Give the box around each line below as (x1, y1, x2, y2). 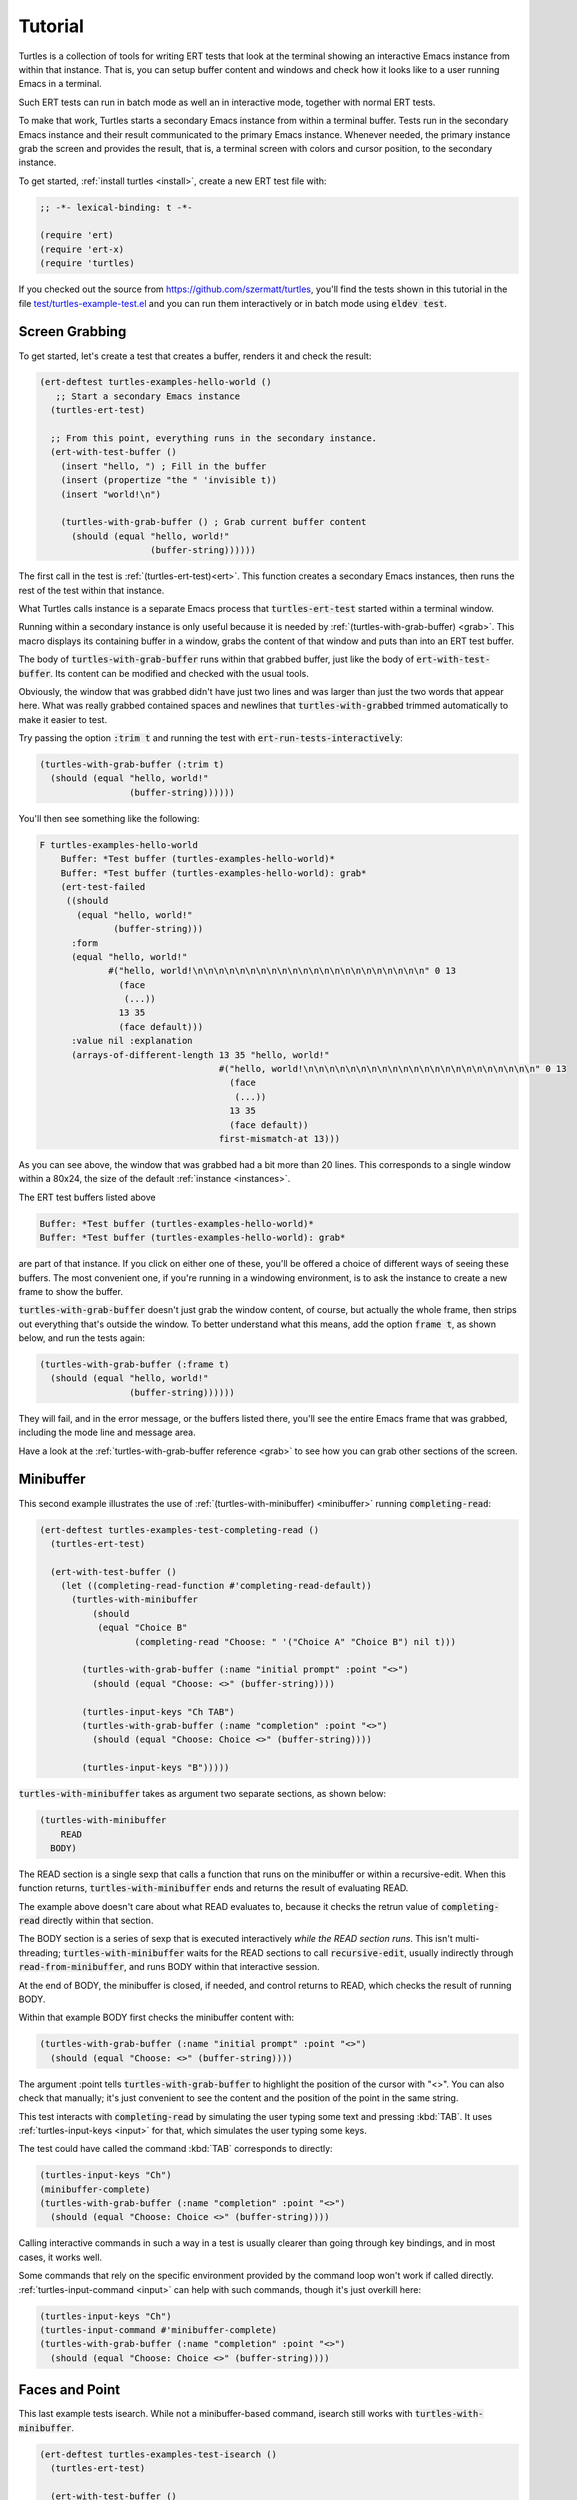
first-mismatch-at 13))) (218, 1133, 341, 1144)
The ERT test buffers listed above (18, 1191, 156, 1203)
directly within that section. (41, 1915, 154, 1927)
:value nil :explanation (71, 1035, 194, 1047)
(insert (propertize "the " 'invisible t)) (60, 475, 277, 486)
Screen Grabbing (18, 323, 127, 340)
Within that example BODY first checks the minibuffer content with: (18, 2011, 295, 2024)
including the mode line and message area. (18, 1426, 197, 1439)
